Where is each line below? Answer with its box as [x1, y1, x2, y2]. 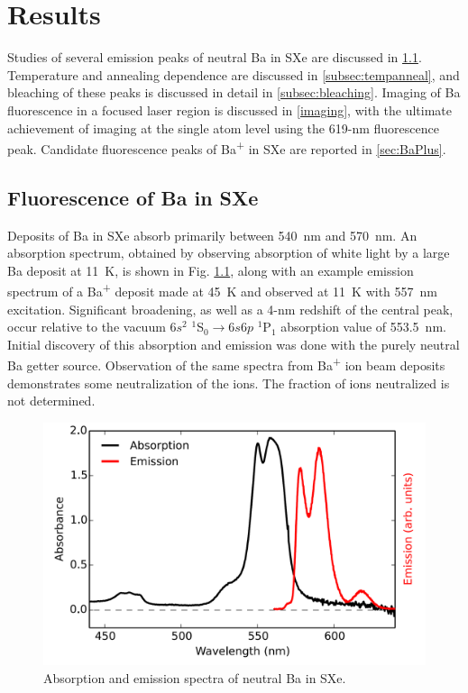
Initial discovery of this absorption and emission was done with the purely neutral [7, 334, 460, 353]
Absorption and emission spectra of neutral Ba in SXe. [43, 668, 346, 687]
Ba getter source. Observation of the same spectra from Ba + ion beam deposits [7, 353, 445, 375]
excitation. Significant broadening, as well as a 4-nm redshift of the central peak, [7, 299, 454, 318]
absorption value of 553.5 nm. [280, 317, 446, 336]
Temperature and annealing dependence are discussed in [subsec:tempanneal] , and [7, 65, 460, 84]
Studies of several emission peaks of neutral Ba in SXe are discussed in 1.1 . [7, 48, 422, 67]
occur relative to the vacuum [7, 317, 166, 336]
